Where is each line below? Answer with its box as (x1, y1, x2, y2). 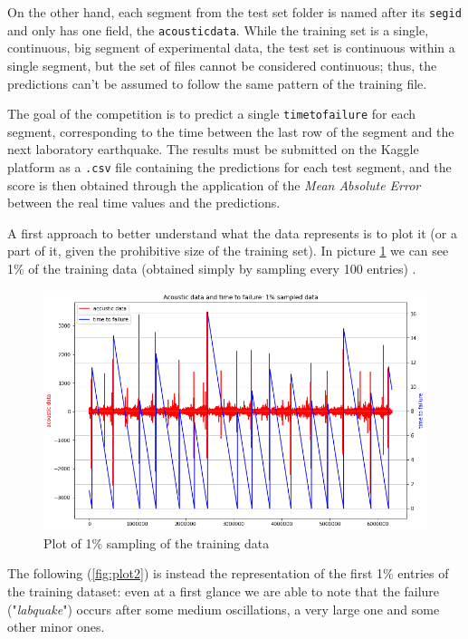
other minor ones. (7, 617, 105, 636)
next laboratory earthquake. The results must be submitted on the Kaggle (7, 140, 419, 159)
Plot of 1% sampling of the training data (43, 533, 270, 552)
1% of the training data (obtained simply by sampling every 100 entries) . (7, 258, 416, 277)
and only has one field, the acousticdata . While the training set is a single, (7, 20, 429, 39)
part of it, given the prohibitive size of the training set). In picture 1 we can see (7, 241, 449, 260)
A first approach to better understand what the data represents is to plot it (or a (7, 223, 457, 242)
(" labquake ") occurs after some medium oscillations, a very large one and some (7, 599, 440, 618)
